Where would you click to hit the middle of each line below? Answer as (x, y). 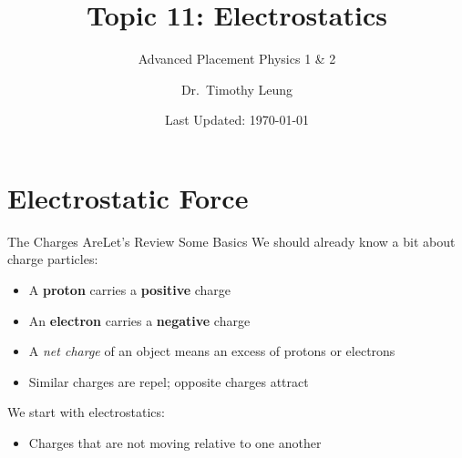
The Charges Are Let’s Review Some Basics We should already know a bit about (231, 241)
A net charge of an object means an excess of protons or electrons (212, 351)
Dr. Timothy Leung (237, 89)
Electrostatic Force (128, 197)
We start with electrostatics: (86, 412)
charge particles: (53, 259)
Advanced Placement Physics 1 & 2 (237, 59)
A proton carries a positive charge (130, 290)
